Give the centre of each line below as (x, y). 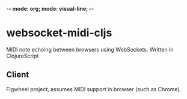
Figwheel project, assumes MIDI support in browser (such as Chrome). (94, 89)
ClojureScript (23, 56)
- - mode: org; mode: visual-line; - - (50, 9)
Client (18, 75)
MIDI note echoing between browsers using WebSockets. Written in (90, 49)
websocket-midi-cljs (59, 33)
